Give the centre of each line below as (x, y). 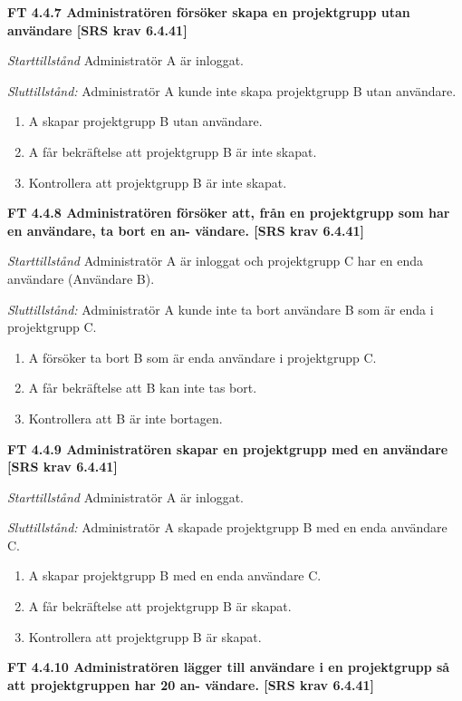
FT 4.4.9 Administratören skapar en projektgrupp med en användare (228, 448)
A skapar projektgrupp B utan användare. (145, 121)
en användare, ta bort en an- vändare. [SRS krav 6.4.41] (186, 230)
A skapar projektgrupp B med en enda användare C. (175, 575)
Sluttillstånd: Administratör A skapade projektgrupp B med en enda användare (227, 527)
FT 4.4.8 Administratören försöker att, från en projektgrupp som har (229, 213)
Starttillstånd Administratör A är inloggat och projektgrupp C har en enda (216, 261)
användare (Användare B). (81, 278)
